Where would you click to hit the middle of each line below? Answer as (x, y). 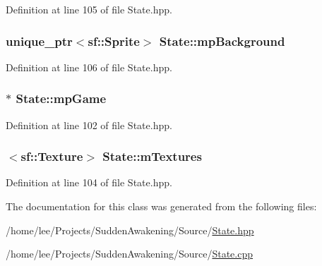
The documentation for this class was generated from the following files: (161, 206)
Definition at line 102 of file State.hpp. (89, 125)
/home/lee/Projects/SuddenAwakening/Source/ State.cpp (130, 254)
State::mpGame (61, 98)
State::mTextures (152, 156)
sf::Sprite (114, 41)
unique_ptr (39, 41)
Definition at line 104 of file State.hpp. (89, 182)
